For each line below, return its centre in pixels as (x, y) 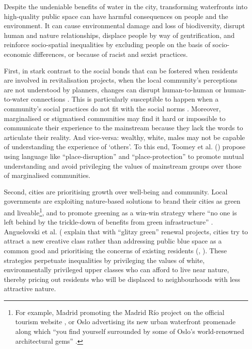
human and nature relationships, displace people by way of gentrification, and (119, 35)
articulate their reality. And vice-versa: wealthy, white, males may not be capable (125, 137)
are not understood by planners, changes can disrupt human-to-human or (113, 89)
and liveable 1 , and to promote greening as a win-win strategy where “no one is (120, 211)
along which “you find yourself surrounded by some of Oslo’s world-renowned (130, 331)
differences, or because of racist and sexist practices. (110, 54)
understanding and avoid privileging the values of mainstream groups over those (123, 166)
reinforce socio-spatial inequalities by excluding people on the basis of (107, 44)
